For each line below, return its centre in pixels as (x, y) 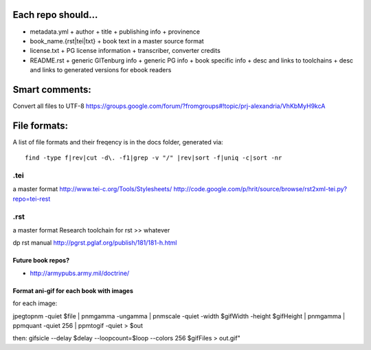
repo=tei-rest (32, 199)
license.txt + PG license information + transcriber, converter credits (125, 51)
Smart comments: (52, 89)
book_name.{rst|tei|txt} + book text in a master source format (117, 41)
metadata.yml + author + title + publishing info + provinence (115, 32)
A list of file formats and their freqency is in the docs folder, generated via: (118, 142)
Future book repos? (41, 261)
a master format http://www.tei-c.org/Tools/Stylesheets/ (92, 189)
